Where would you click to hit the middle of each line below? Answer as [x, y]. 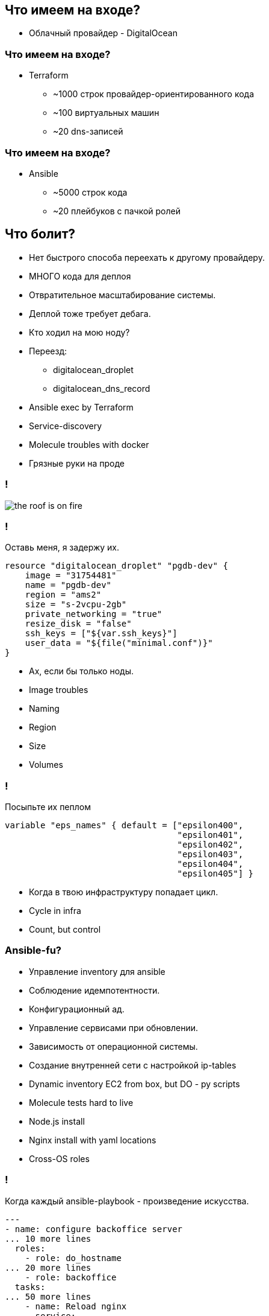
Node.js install [57, 1121]
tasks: [30, 1287]
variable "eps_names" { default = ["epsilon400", [124, 826]
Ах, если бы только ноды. [81, 671]
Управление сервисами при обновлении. [114, 1027]
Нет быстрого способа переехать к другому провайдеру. [147, 257]
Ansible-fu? [33, 950]
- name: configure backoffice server [94, 1229]
